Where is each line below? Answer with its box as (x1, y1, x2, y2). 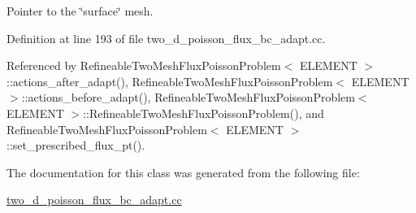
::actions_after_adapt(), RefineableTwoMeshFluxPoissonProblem (6, 72, 333, 89)
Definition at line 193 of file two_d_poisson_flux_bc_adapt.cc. (6, 29, 326, 46)
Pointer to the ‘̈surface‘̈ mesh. (6, 2, 154, 19)
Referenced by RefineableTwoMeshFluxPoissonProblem (6, 57, 281, 74)
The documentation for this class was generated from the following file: (6, 163, 360, 180)
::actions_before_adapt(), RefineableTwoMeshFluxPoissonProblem (21, 89, 355, 106)
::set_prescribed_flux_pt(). (6, 137, 145, 154)
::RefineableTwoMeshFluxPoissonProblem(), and (83, 104, 324, 121)
